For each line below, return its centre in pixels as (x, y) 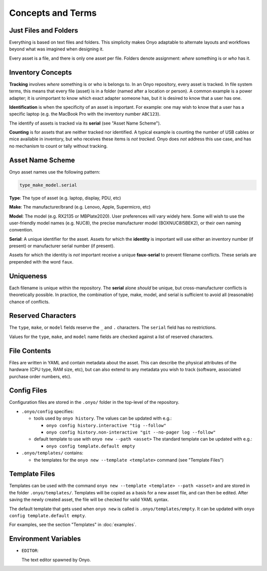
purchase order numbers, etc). (40, 376)
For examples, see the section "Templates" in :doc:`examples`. (73, 525)
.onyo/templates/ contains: (52, 453)
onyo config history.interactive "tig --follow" (106, 425)
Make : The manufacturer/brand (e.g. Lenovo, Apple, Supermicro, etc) (80, 207)
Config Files (28, 391)
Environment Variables (45, 539)
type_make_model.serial (48, 185)
